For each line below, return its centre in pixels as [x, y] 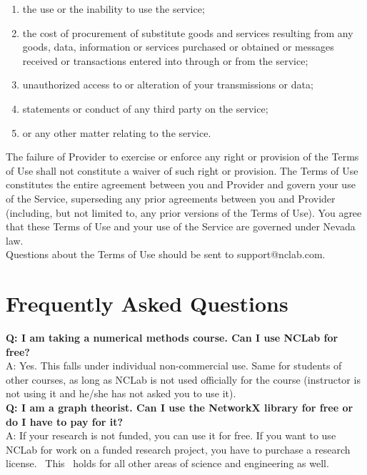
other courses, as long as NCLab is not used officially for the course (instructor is [183, 379]
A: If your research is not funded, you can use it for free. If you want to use [171, 435]
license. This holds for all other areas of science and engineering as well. [167, 463]
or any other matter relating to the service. [117, 132]
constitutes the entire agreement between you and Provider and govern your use [181, 184]
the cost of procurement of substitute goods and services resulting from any [188, 32]
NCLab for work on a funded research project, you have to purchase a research [178, 449]
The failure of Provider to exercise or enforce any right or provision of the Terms [182, 157]
